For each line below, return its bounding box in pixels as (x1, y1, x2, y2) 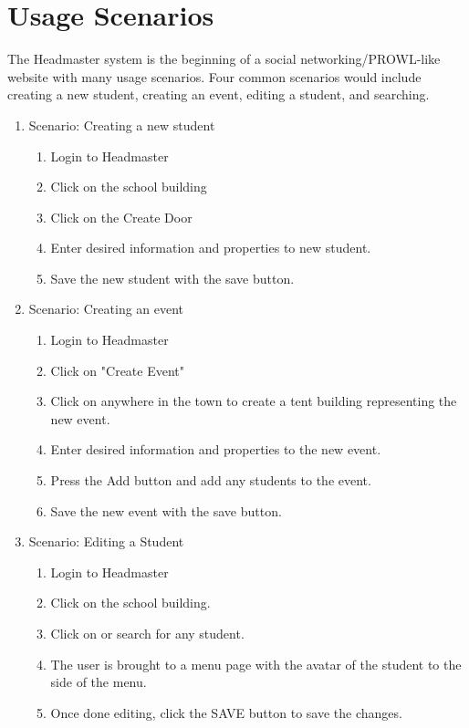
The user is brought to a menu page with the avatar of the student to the (50, 654, 462, 673)
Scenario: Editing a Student (28, 532, 184, 551)
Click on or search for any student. (50, 624, 245, 642)
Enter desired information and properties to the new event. (50, 440, 381, 459)
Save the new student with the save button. (50, 268, 295, 287)
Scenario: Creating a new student (28, 115, 215, 134)
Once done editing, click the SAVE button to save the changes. (50, 702, 402, 722)
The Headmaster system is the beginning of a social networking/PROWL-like (7, 49, 441, 68)
